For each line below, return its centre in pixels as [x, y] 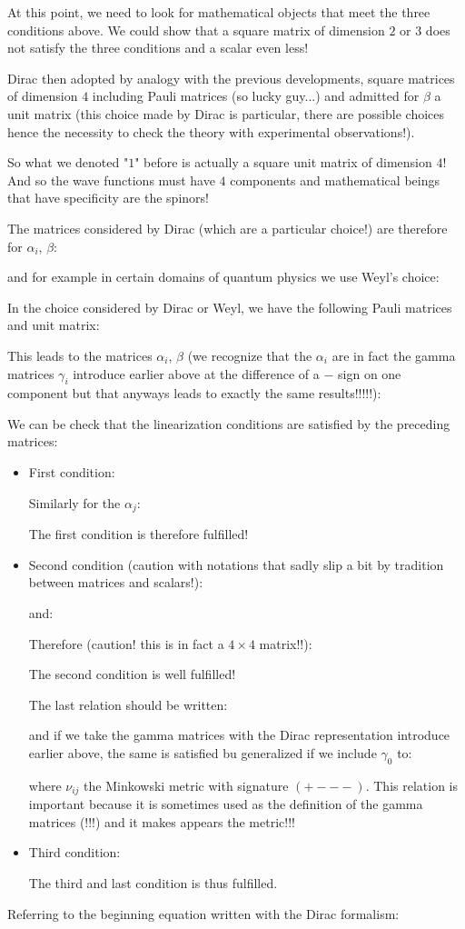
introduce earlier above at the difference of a [196, 373]
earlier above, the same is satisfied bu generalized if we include [203, 752]
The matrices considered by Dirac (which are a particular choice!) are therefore [228, 228]
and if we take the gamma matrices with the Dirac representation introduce [239, 735]
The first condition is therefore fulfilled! [139, 534]
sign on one [370, 373]
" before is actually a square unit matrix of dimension [283, 162]
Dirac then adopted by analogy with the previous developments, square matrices [231, 78]
